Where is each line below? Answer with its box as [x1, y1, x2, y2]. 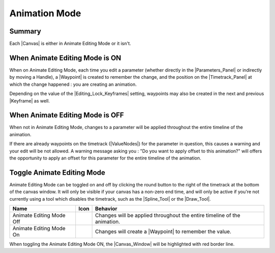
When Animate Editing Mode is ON [9, 53, 122, 62]
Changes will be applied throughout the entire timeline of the [95, 212, 240, 219]
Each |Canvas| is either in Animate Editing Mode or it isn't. [9, 41, 131, 47]
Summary [9, 27, 41, 36]
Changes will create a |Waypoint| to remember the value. [95, 228, 232, 235]
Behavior [95, 205, 118, 212]
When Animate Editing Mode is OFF [9, 111, 124, 119]
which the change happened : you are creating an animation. [9, 81, 137, 87]
